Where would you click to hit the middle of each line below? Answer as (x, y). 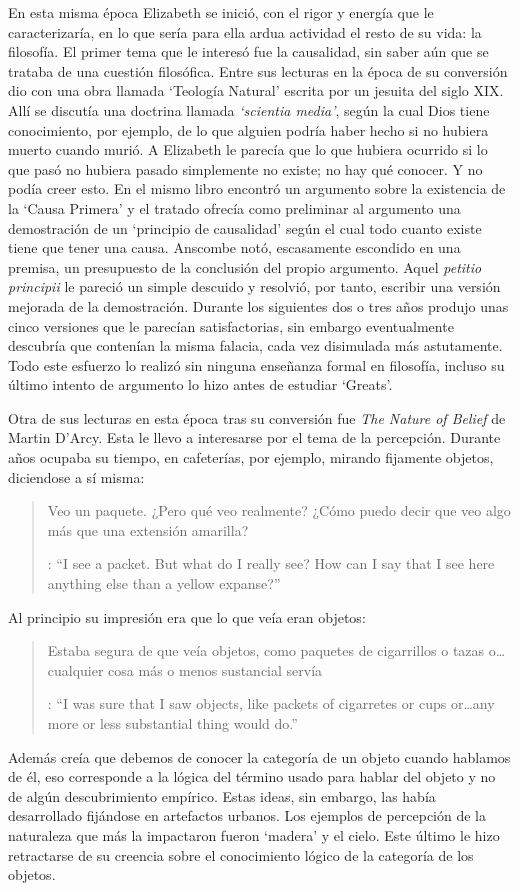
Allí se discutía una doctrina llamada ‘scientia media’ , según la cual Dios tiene (249, 109)
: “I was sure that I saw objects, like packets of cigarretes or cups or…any (271, 703)
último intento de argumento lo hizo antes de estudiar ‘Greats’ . (200, 384)
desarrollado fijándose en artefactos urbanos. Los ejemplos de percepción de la (247, 815)
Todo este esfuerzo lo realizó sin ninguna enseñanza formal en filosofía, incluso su (256, 364)
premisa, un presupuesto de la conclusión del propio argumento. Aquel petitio (245, 266)
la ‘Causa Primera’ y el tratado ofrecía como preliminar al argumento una (234, 207)
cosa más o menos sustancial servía (215, 669)
